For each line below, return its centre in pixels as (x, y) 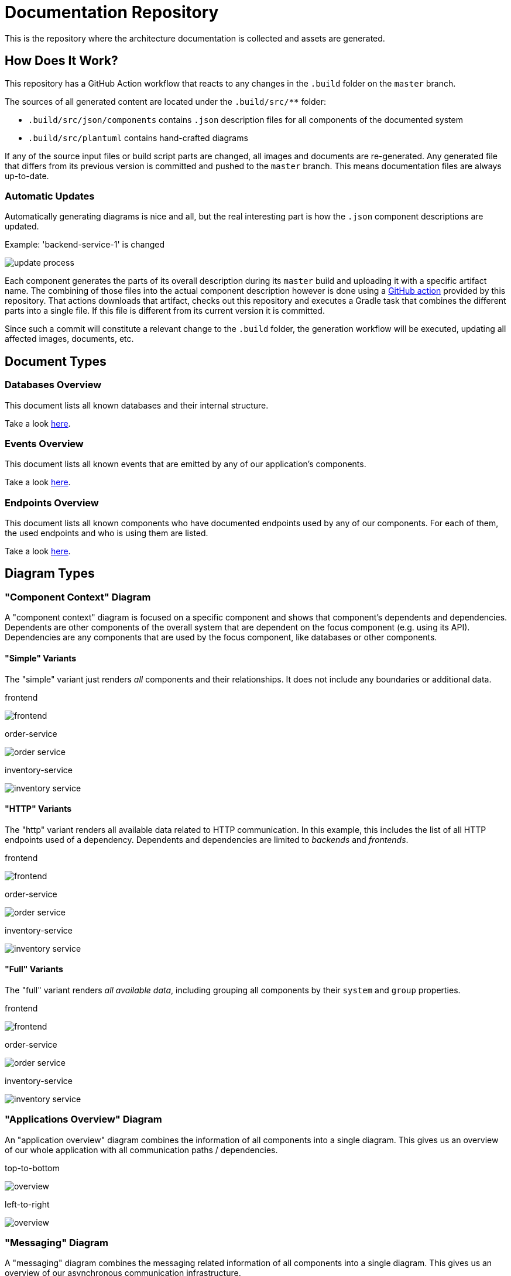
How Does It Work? (61, 61)
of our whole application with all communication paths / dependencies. (141, 1150)
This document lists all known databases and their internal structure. (137, 405)
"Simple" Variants (41, 658)
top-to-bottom (32, 1168)
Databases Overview (53, 385)
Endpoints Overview (52, 502)
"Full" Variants (34, 969)
